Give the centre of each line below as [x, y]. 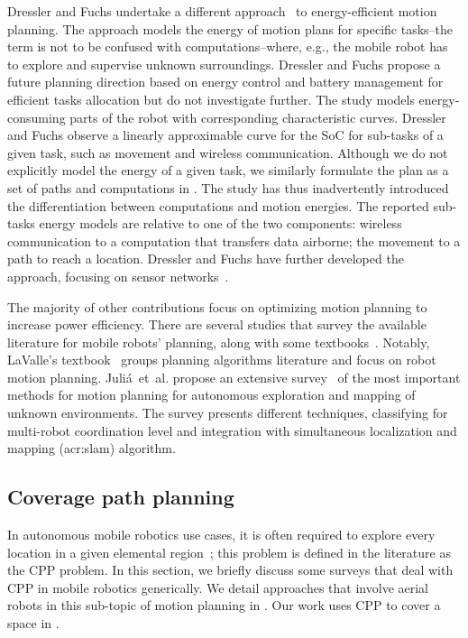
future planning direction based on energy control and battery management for [225, 82]
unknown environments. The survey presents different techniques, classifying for [228, 413]
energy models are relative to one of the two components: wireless [220, 223]
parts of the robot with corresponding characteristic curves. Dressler [258, 117]
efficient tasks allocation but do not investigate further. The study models [211, 99]
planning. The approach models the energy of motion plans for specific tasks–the [230, 28]
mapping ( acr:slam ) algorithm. [92, 448]
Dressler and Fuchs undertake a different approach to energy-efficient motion [222, 11]
